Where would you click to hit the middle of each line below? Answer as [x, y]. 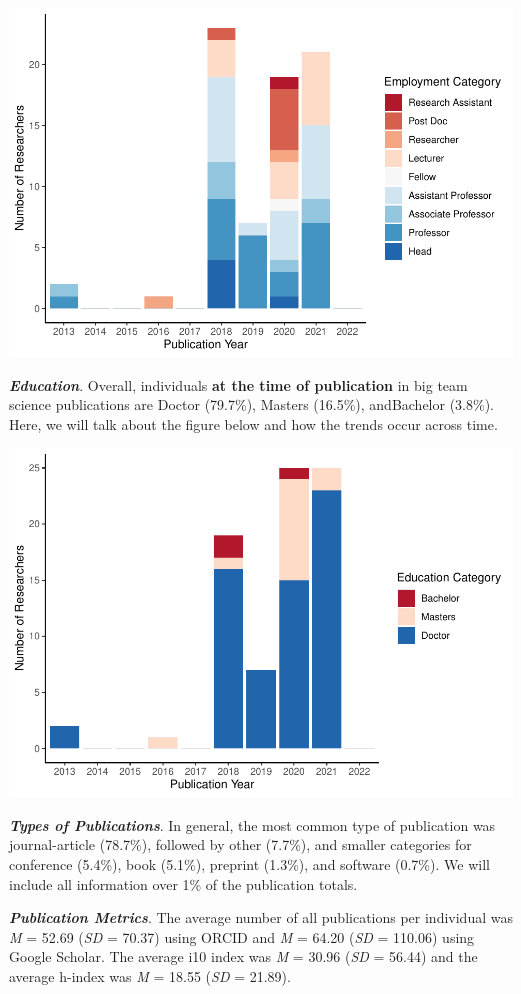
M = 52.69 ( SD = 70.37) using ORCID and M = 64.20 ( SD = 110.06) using [242, 936]
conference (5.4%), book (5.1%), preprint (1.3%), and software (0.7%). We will [249, 864]
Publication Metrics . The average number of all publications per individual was [261, 917]
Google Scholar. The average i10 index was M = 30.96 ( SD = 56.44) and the [243, 956]
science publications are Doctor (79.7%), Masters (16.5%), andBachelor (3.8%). [252, 404]
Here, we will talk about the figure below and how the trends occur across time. [253, 423]
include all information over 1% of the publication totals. [183, 883]
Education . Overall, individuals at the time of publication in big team [238, 384]
